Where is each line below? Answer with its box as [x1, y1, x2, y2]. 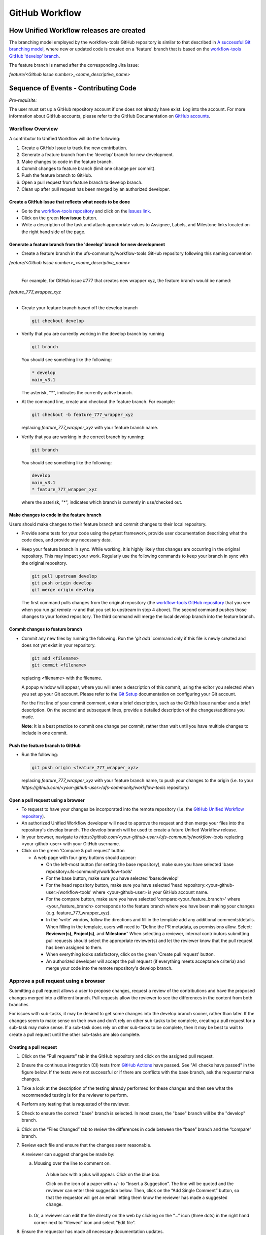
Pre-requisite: [9, 97, 37, 103]
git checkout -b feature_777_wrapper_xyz [32, 412, 133, 417]
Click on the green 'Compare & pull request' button [21, 848, 125, 854]
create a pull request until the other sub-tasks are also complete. [9, 1031, 140, 1037]
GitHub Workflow [9, 7, 81, 18]
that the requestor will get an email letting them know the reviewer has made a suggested [46, 1194, 228, 1200]
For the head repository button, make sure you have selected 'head [46, 882, 183, 888]
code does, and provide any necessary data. [21, 537, 112, 543]
